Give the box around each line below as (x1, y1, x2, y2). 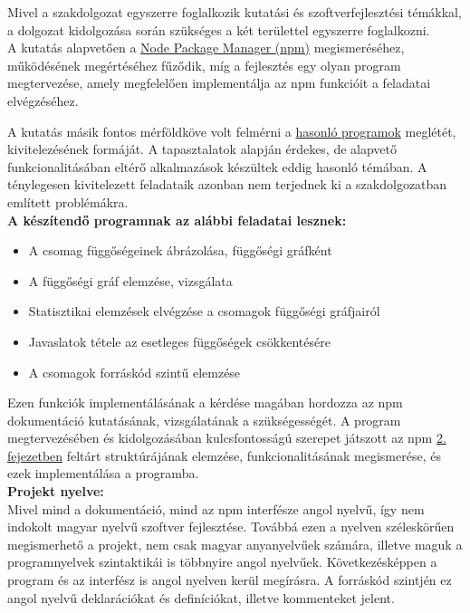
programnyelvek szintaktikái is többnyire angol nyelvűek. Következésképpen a (7, 552, 437, 571)
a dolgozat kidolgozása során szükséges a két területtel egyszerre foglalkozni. (7, 20, 430, 39)
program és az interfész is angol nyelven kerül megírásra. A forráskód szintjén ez (7, 570, 452, 589)
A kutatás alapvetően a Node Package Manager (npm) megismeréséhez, (7, 38, 405, 57)
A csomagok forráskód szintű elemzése (28, 362, 241, 381)
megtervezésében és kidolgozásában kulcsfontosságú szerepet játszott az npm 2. (7, 428, 446, 447)
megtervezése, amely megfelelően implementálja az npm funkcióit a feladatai (7, 73, 431, 92)
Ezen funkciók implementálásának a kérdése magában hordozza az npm (7, 393, 403, 412)
